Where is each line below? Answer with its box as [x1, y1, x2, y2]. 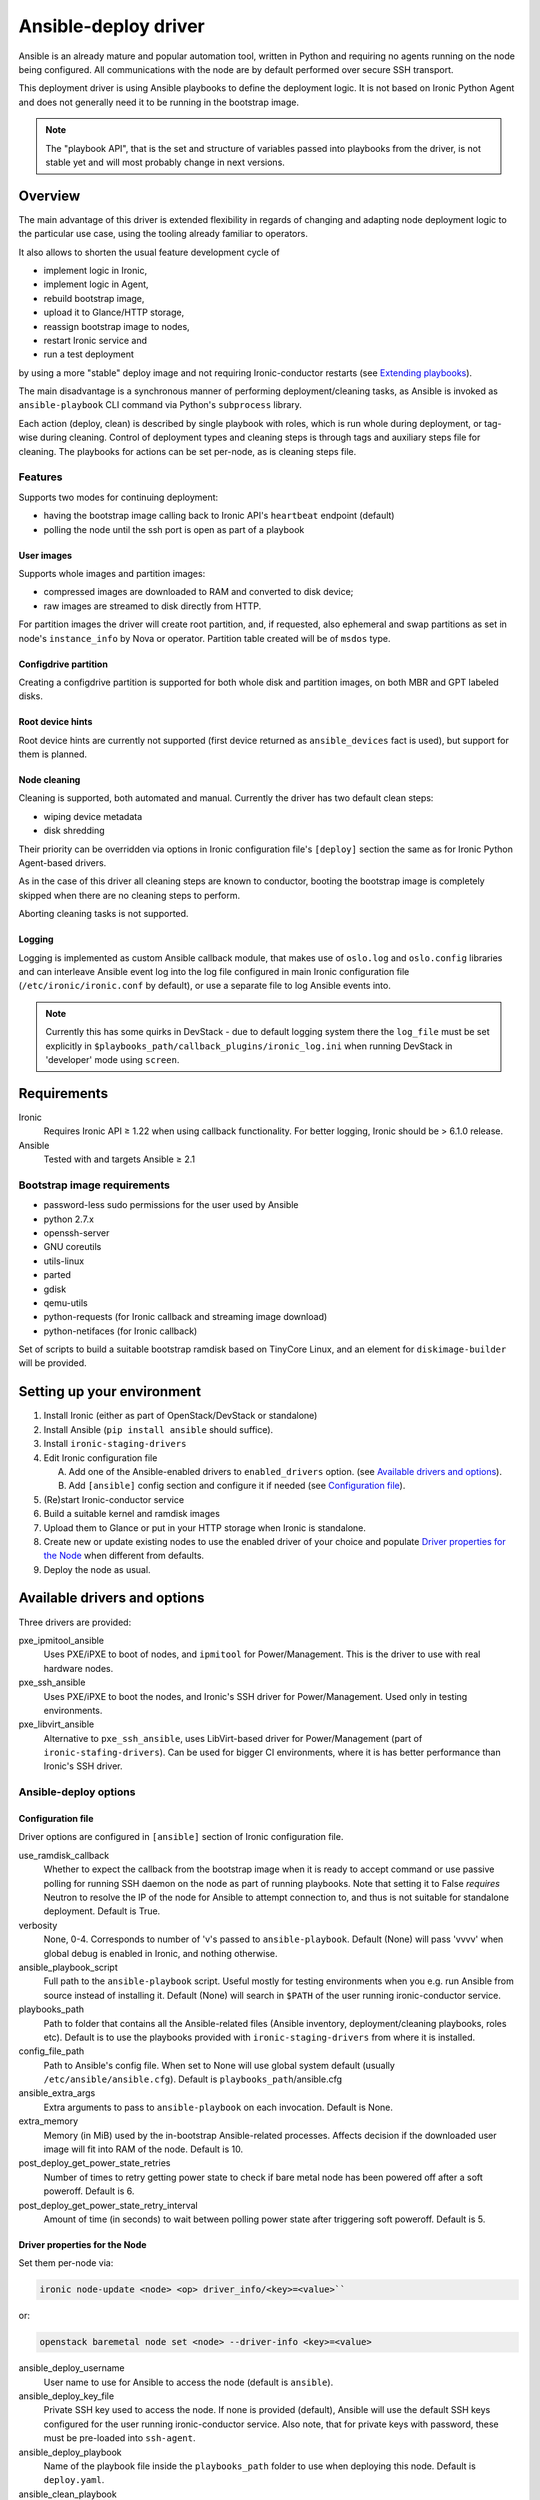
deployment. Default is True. [43, 1905, 161, 1917]
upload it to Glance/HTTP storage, [43, 306, 185, 319]
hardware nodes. [43, 1662, 114, 1674]
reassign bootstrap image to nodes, [43, 320, 190, 332]
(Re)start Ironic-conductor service [43, 1493, 185, 1505]
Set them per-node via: [18, 2257, 114, 2269]
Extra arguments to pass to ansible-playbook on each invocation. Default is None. [43, 2101, 394, 2113]
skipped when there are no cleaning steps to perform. [18, 889, 240, 901]
